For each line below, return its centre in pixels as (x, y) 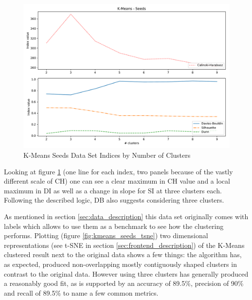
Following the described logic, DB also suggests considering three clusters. (114, 200)
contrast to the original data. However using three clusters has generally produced (126, 273)
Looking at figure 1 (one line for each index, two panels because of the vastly (118, 171)
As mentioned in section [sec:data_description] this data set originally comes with (126, 216)
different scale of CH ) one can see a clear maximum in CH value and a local (117, 181)
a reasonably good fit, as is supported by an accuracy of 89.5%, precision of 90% (124, 283)
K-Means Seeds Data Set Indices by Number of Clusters (107, 155)
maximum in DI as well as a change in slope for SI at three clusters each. (113, 190)
